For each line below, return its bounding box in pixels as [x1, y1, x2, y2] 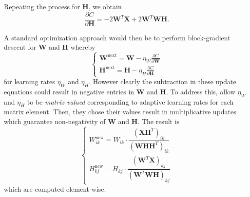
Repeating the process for [4, 1, 80, 11]
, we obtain [88, 1, 122, 11]
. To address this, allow [166, 86, 235, 96]
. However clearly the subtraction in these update [89, 76, 236, 87]
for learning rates [4, 76, 55, 87]
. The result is [137, 116, 180, 126]
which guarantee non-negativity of [4, 116, 106, 126]
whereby [70, 42, 96, 52]
